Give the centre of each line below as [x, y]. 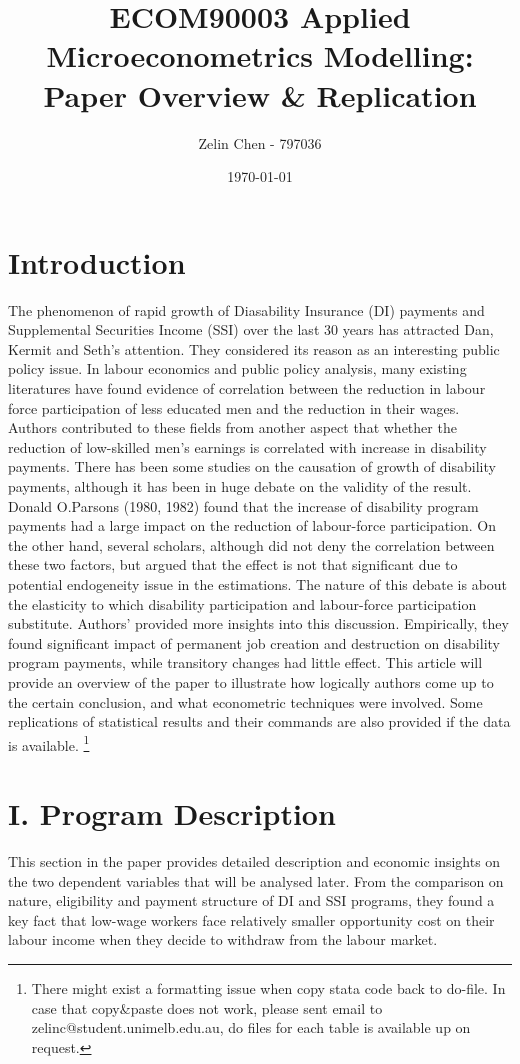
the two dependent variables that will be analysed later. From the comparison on [256, 880]
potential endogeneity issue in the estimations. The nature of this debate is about [258, 583]
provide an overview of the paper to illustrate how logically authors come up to [251, 681]
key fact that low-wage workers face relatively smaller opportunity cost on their [251, 919]
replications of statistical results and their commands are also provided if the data [259, 721]
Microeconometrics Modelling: [260, 55]
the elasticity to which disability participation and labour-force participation [242, 603]
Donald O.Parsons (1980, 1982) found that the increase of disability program [243, 505]
